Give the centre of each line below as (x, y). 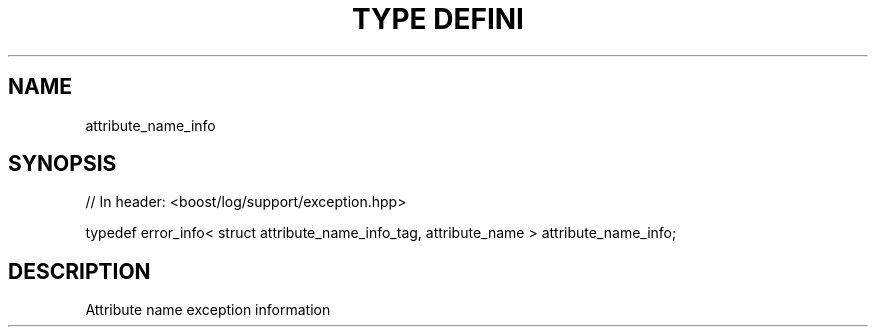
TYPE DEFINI (438, 19)
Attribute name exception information (208, 310)
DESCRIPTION (79, 271)
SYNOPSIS (62, 164)
